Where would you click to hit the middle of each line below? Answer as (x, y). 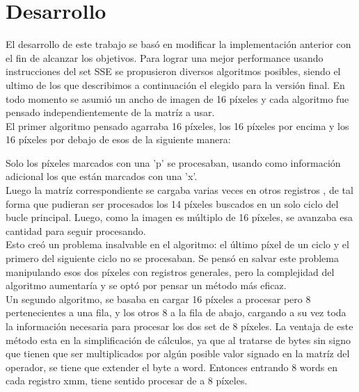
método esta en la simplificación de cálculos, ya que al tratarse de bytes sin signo (178, 340)
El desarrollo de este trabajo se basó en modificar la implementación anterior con (178, 44)
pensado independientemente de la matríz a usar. (110, 112)
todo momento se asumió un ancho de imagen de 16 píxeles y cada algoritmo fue (177, 98)
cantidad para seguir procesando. (76, 230)
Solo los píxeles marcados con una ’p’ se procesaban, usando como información (173, 162)
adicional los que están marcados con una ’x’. (102, 176)
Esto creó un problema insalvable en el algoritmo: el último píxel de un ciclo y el (177, 244)
